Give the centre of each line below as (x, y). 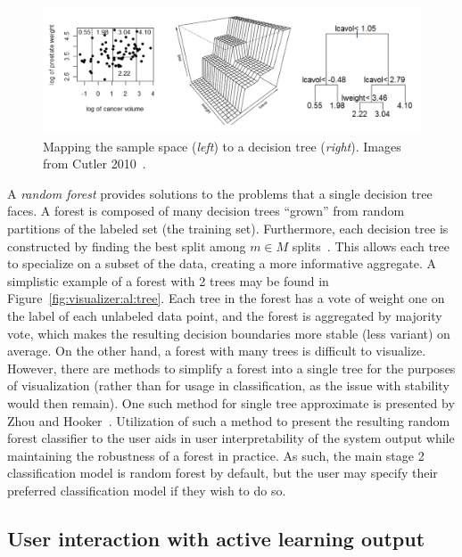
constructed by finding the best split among (127, 246)
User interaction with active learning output (216, 538)
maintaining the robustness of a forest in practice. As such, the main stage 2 (216, 455)
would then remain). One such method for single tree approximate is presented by (231, 402)
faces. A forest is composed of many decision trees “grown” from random (206, 211)
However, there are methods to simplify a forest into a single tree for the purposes (231, 368)
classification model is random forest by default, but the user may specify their (223, 473)
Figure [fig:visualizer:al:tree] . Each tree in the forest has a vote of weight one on (226, 298)
